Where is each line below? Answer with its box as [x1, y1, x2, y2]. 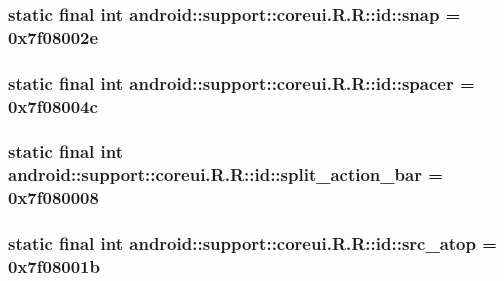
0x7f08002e [8, 24, 99, 49]
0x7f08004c [8, 93, 98, 118]
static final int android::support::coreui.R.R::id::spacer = [8, 70, 475, 95]
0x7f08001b [8, 254, 100, 279]
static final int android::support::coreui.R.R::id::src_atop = [8, 231, 497, 256]
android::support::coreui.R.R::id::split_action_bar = [8, 162, 443, 187]
